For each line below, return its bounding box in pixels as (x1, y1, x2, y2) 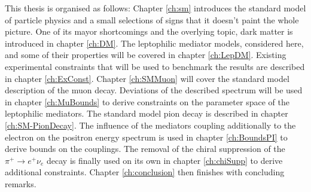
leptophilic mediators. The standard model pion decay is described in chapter (5, 107, 288, 120)
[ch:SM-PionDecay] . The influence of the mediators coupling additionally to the (5, 118, 296, 131)
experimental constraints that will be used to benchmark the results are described (5, 60, 305, 72)
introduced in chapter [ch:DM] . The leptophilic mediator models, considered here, (5, 36, 304, 49)
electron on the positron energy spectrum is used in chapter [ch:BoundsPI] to (5, 130, 288, 143)
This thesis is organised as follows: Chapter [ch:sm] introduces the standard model (5, 2, 306, 14)
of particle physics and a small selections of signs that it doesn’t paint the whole (5, 13, 299, 26)
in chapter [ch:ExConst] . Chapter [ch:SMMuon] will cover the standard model (5, 72, 289, 84)
